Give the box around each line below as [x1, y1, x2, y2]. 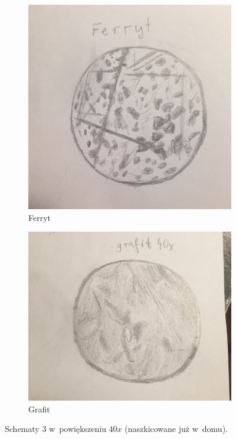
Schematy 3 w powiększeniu [5, 422, 106, 435]
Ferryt [28, 211, 51, 223]
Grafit [28, 402, 50, 415]
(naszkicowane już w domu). [124, 422, 228, 435]
